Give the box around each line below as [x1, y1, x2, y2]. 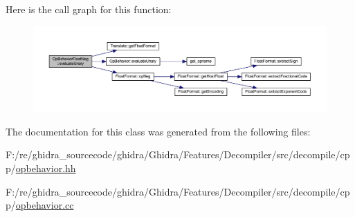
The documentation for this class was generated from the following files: [6, 124, 311, 138]
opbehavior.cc [15, 198, 74, 212]
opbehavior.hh [15, 161, 76, 175]
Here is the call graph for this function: [6, 2, 172, 16]
